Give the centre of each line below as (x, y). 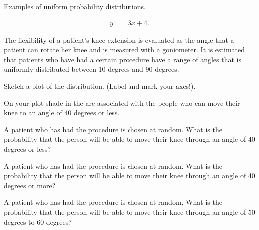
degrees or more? (30, 185)
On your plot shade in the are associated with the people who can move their (122, 103)
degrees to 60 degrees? (38, 221)
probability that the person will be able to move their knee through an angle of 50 (129, 211)
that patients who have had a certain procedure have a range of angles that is (123, 59)
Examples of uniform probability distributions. (75, 6)
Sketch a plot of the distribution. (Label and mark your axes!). (100, 86)
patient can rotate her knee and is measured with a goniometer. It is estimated (125, 50)
